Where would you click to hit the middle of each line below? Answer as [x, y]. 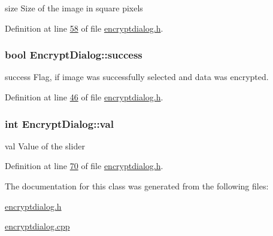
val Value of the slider [45, 145]
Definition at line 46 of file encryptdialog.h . [84, 97]
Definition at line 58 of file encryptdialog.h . [84, 28]
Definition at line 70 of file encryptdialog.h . [84, 166]
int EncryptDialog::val [59, 123]
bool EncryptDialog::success [74, 55]
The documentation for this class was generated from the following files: [137, 186]
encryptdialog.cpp [37, 226]
